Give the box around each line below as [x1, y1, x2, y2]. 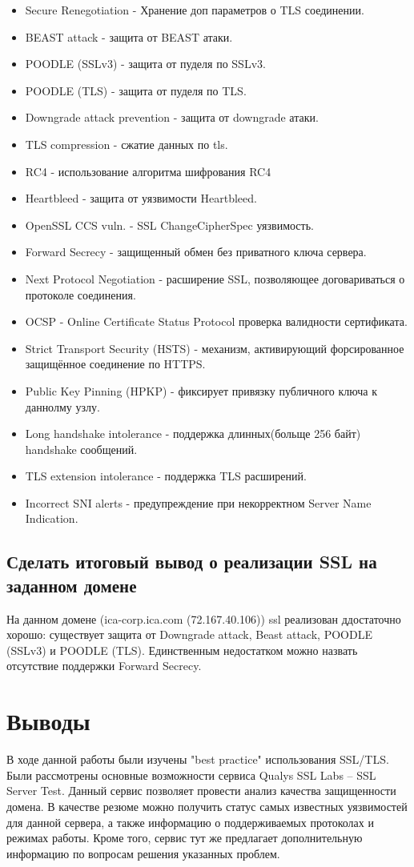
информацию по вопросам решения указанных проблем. [6, 845, 280, 861]
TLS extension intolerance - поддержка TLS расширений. [25, 468, 307, 484]
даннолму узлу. [25, 398, 100, 415]
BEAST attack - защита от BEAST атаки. [25, 28, 233, 45]
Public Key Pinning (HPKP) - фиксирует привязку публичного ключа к [25, 382, 377, 399]
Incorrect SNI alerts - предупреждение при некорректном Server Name [25, 494, 372, 511]
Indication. [25, 510, 78, 527]
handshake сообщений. [25, 440, 138, 457]
